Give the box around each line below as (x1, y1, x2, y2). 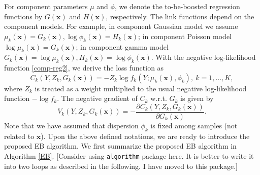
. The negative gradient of (57, 93, 138, 103)
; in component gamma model (76, 41, 169, 52)
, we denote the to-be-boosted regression (114, 1, 240, 11)
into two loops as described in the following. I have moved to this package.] (4, 160, 238, 171)
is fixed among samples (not (150, 120, 238, 131)
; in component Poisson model (138, 30, 232, 41)
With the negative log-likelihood (155, 52, 256, 62)
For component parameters (4, 1, 88, 11)
